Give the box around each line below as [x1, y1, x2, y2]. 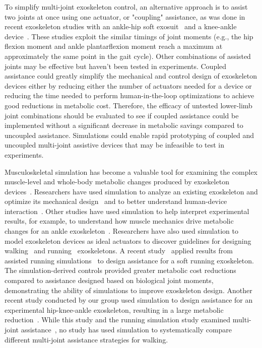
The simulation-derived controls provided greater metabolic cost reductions [5, 265, 236, 275]
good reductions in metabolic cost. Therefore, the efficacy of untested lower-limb [5, 100, 252, 110]
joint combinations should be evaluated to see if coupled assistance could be [5, 110, 239, 120]
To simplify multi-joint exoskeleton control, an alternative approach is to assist [5, 2, 248, 12]
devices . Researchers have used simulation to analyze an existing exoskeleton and [5, 186, 258, 196]
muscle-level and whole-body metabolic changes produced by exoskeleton [5, 176, 229, 187]
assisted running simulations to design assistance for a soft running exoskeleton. [5, 255, 254, 265]
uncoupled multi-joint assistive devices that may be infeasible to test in [5, 140, 225, 150]
